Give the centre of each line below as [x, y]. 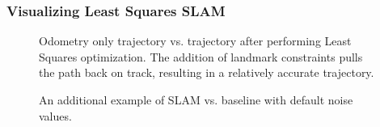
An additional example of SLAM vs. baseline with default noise [196, 99]
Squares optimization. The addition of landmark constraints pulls [201, 56]
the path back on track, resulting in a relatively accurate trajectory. [207, 72]
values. [55, 115]
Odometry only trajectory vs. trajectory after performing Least [195, 41]
